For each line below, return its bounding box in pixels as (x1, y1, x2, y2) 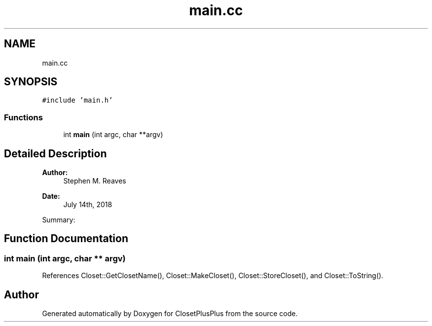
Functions (4, 112, 43, 122)
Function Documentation (4, 232, 128, 245)
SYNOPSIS (4, 75, 58, 88)
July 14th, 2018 (63, 200, 112, 209)
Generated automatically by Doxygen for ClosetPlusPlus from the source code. (42, 309, 298, 318)
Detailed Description (4, 147, 107, 160)
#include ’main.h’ (42, 96, 113, 105)
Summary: (42, 216, 75, 224)
